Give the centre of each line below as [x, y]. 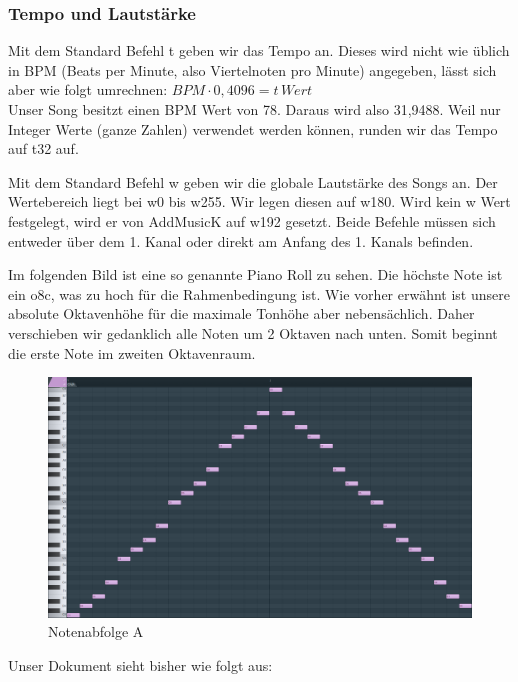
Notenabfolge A [96, 631]
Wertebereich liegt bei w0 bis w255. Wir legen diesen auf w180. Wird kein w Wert [259, 201]
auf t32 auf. [43, 148]
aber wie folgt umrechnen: [88, 89]
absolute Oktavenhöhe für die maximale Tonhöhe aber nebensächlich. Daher [241, 313]
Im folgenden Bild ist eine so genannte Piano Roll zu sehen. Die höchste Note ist [255, 274]
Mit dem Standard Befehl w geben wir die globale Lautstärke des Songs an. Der [253, 181]
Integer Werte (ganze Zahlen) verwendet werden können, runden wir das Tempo [253, 128]
